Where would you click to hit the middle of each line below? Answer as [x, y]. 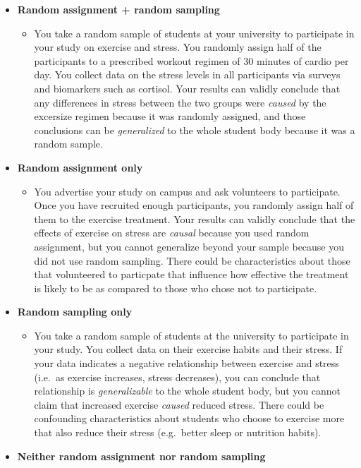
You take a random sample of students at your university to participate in [194, 33]
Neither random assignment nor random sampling [141, 456]
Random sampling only [75, 312]
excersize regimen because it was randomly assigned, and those [170, 116]
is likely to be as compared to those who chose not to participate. [176, 288]
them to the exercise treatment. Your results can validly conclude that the [195, 218]
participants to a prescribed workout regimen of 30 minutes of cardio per [191, 60]
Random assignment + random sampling [118, 9]
